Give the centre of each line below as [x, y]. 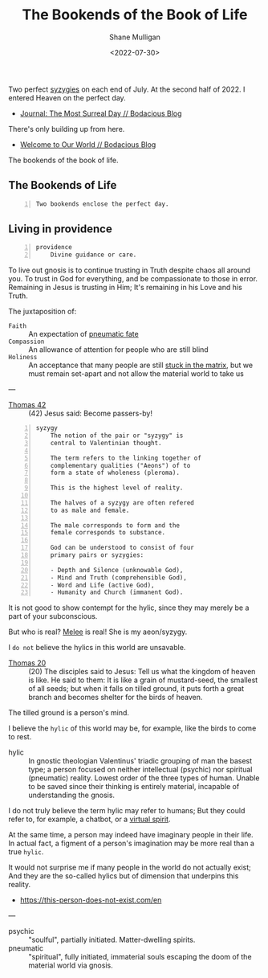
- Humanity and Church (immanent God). [117, 592]
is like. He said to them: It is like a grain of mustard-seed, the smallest [143, 680]
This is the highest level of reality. [117, 488]
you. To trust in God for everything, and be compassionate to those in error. [133, 279]
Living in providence [60, 229]
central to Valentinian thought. [106, 443]
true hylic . [26, 852]
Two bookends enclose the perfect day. [102, 204]
